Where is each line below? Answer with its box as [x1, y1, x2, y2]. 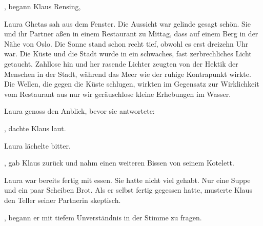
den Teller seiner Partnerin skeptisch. [4, 194, 121, 205]
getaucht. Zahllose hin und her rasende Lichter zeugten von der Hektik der [4, 58, 238, 69]
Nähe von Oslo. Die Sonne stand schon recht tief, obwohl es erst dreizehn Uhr [4, 38, 249, 49]
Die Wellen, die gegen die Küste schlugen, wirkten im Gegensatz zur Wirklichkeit [4, 78, 259, 89]
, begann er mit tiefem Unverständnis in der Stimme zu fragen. [4, 212, 202, 222]
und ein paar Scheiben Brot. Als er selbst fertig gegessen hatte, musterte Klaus [4, 184, 252, 195]
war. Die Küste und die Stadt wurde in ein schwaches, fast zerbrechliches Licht [4, 48, 252, 59]
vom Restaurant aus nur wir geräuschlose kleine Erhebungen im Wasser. [4, 88, 231, 99]
